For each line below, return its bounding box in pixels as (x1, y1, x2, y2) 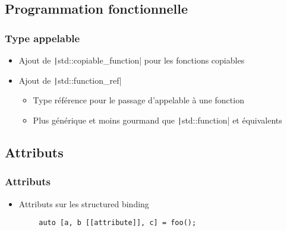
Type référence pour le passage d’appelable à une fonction (33, 94, 244, 106)
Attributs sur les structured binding (18, 197, 149, 210)
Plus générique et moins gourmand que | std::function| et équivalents (33, 113, 282, 126)
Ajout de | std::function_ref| (18, 74, 122, 86)
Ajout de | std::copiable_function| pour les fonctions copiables (18, 54, 245, 66)
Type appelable (5, 30, 80, 45)
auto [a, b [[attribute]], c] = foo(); (39, 219, 197, 227)
